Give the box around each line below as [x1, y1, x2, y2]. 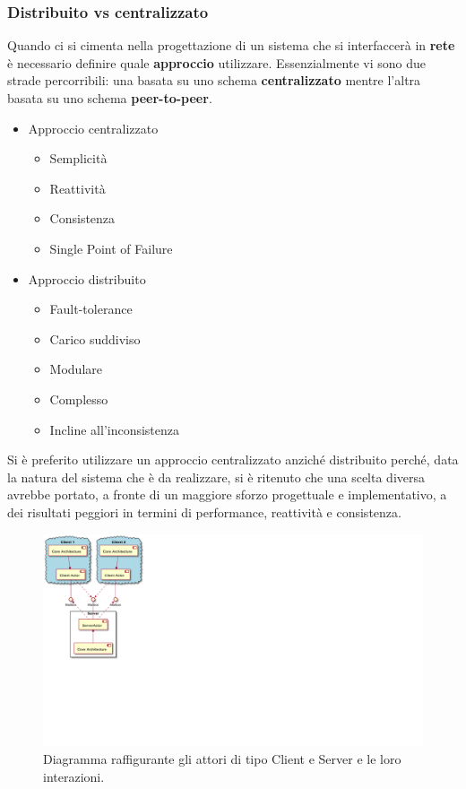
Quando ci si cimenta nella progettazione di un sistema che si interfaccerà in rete [7, 36, 455, 55]
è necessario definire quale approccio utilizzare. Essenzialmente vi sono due [7, 53, 426, 72]
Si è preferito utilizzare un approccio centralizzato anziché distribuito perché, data [7, 450, 459, 469]
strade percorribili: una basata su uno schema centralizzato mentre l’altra [7, 71, 421, 90]
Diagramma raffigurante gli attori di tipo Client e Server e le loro [43, 749, 401, 767]
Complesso [49, 389, 108, 408]
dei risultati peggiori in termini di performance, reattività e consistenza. [7, 502, 401, 521]
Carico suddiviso [49, 329, 141, 348]
